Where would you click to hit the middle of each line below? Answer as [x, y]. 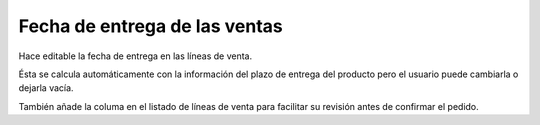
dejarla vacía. [46, 88]
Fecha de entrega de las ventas [151, 26]
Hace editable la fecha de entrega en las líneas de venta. [135, 56]
